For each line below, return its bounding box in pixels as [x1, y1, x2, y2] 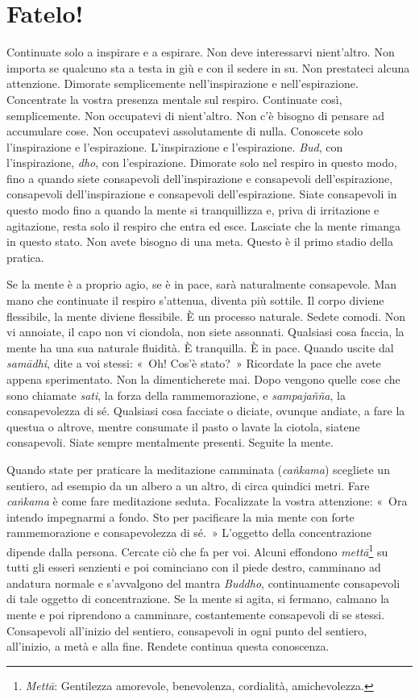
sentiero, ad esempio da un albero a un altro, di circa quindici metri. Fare [6, 476, 370, 493]
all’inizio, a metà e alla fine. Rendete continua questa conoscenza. [6, 638, 330, 655]
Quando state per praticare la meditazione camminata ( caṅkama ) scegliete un [6, 460, 390, 477]
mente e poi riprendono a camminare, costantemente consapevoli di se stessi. [6, 605, 385, 622]
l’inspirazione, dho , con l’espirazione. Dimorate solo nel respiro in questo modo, [6, 154, 397, 171]
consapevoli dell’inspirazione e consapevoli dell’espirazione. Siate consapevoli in [6, 185, 397, 202]
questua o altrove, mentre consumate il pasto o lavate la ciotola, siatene [6, 418, 360, 435]
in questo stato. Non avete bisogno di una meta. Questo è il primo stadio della [6, 233, 393, 250]
